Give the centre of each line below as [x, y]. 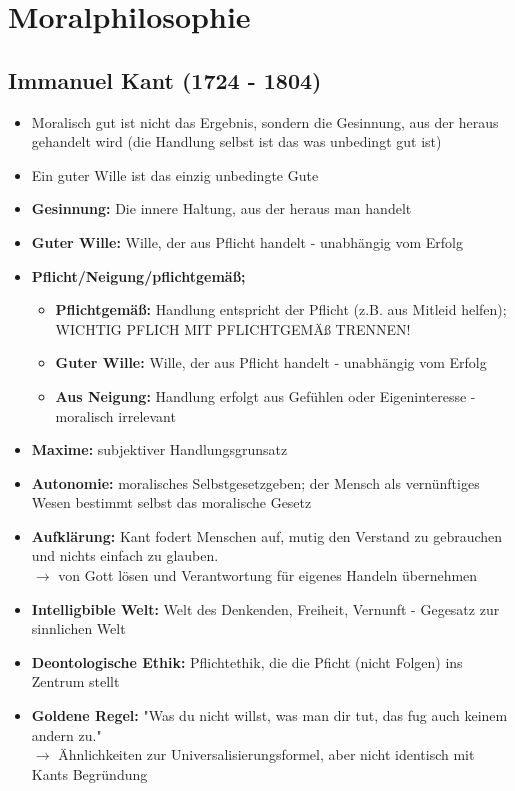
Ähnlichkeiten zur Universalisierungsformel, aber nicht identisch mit [266, 754]
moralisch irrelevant [115, 415]
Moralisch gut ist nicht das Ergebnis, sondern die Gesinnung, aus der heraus [265, 121]
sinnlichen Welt [78, 628]
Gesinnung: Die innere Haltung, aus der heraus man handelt [221, 208]
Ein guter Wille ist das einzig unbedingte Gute [175, 174]
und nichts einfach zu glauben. [125, 555]
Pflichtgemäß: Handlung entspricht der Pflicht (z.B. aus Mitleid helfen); [281, 309]
